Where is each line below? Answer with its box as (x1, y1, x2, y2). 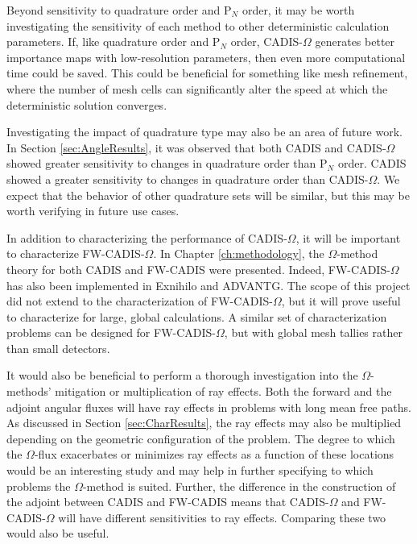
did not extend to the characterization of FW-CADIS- (6, 293, 274, 309)
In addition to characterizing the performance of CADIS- (6, 229, 287, 246)
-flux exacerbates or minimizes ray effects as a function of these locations (34, 446, 394, 463)
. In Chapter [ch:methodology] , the (153, 245, 324, 262)
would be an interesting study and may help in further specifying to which (6, 462, 374, 479)
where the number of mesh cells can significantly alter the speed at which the (6, 80, 388, 97)
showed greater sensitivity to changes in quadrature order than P (6, 155, 328, 172)
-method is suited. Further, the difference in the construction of (82, 477, 396, 494)
